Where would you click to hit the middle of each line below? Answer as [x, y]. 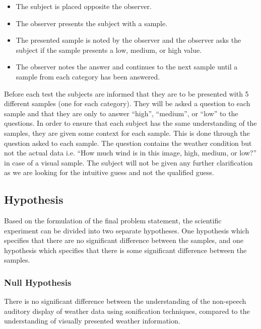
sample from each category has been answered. [88, 76]
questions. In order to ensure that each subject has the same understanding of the [130, 123]
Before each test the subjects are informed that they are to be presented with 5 [126, 93]
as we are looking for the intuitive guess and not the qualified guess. [109, 172]
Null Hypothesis [38, 282]
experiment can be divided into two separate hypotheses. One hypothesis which [127, 230]
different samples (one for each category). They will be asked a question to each [127, 103]
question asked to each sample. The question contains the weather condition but [128, 143]
